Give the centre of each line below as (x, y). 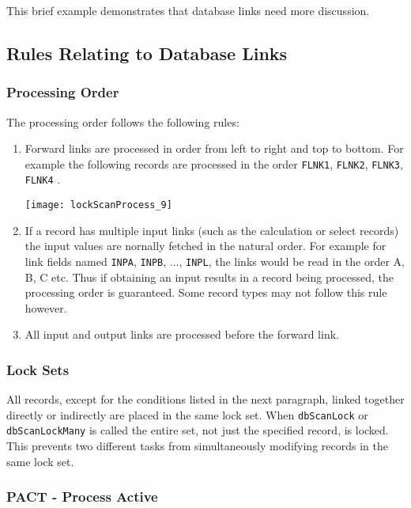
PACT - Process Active (82, 497)
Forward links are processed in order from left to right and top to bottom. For (214, 148)
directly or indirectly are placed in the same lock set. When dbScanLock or (187, 414)
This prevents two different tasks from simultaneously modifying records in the (197, 446)
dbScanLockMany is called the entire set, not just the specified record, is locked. (198, 430)
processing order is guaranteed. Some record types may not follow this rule (206, 292)
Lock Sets (38, 369)
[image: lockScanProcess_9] (98, 205)
